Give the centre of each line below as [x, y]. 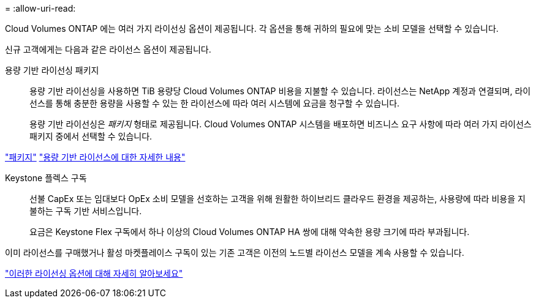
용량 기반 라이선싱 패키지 [52, 70]
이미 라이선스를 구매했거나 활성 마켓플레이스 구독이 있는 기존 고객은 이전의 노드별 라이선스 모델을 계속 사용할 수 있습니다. [235, 252]
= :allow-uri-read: [40, 8]
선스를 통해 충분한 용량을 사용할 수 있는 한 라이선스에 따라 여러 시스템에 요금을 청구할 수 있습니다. [215, 103]
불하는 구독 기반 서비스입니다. [86, 211]
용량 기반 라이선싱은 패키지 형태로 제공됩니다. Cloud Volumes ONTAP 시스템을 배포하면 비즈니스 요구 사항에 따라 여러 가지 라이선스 [281, 124]
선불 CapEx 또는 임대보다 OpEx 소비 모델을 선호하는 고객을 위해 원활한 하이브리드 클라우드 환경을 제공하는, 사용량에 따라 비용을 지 [277, 199]
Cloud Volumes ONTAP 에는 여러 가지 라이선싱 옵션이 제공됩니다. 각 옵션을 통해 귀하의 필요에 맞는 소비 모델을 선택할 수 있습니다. [252, 28]
